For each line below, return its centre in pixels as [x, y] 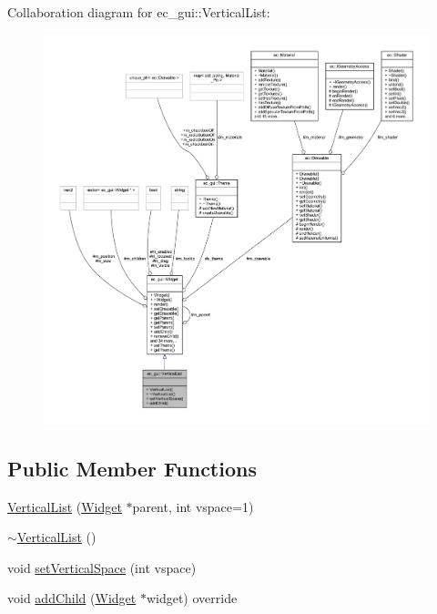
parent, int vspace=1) [193, 506]
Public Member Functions [132, 468]
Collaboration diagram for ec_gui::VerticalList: [139, 12]
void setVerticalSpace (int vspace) [102, 567]
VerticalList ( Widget [65, 506]
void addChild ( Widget [72, 598]
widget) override [192, 598]
